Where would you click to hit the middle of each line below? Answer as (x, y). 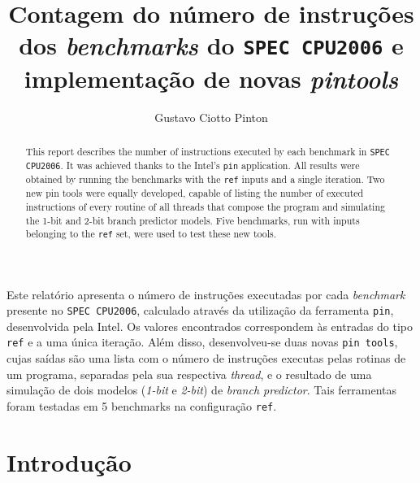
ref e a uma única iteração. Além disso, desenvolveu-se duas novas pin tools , (202, 342)
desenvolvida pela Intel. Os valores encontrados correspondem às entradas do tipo (210, 326)
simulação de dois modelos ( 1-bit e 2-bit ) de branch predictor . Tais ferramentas (202, 390)
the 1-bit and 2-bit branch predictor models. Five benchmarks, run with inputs (193, 220)
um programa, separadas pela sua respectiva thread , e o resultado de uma (189, 374)
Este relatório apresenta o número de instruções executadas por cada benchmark (206, 294)
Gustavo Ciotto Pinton (211, 117)
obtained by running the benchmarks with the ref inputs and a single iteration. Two (205, 179)
